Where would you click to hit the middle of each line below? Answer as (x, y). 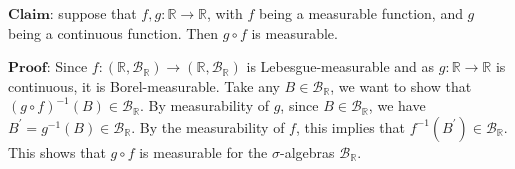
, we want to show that (401, 85)
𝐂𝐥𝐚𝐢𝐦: (31, 15)
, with (225, 13)
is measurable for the (203, 151)
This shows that (57, 151)
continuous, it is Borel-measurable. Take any (144, 85)
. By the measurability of (208, 126)
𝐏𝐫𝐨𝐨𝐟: (29, 68)
